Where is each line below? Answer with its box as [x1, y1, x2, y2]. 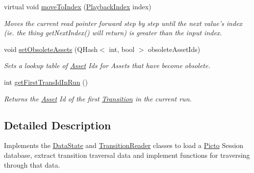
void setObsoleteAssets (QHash [4, 44, 98, 54]
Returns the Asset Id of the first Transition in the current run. [4, 93, 192, 103]
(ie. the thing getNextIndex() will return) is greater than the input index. [4, 27, 222, 38]
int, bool [109, 44, 135, 54]
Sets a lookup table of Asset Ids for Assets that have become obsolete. [4, 60, 210, 71]
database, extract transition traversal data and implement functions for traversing [4, 149, 250, 160]
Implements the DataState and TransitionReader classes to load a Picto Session [4, 140, 244, 150]
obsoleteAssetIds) [148, 44, 201, 54]
